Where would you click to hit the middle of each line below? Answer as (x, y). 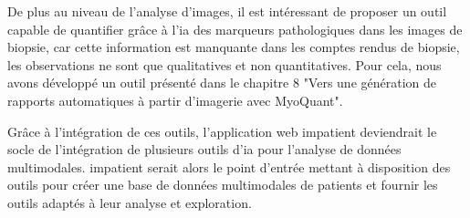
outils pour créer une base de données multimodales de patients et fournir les (223, 185)
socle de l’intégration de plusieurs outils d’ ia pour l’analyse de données (204, 149)
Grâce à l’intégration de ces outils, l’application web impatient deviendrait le (222, 131)
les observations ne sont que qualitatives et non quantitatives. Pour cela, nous (225, 64)
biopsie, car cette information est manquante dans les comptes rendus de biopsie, (234, 47)
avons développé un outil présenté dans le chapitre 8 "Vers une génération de (222, 83)
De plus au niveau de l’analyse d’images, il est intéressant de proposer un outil (227, 11)
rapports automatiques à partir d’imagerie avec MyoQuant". (175, 100)
